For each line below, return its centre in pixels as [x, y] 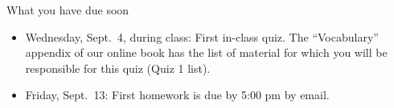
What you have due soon [68, 10]
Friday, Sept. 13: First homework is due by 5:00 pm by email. [177, 95]
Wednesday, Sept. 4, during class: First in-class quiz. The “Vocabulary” [202, 36]
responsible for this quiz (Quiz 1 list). [118, 68]
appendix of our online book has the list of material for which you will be [206, 52]
